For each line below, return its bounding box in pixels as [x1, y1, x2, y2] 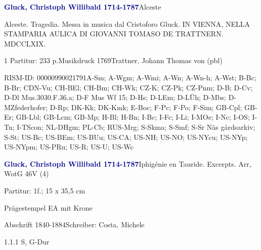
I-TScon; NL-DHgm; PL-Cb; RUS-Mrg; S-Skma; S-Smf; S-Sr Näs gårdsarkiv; [17, 121, 255, 132]
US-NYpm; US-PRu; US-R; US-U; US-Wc [4, 141, 134, 152]
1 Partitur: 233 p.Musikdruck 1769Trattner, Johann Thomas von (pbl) [4, 55, 223, 66]
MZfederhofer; [4, 102, 48, 112]
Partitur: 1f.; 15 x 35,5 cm [4, 185, 85, 195]
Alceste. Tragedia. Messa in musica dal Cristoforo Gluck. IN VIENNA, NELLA [4, 18, 250, 29]
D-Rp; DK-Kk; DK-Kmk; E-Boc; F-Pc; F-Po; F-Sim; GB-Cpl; [50, 102, 242, 112]
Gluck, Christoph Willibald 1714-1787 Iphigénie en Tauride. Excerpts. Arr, [4, 158, 251, 169]
